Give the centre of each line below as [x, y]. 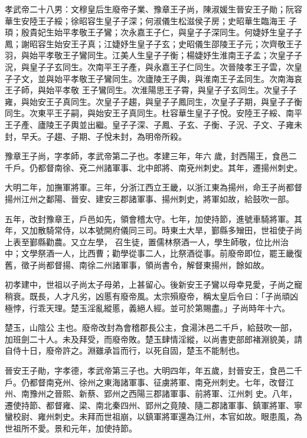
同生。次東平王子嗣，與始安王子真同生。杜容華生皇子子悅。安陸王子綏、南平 [153, 113]
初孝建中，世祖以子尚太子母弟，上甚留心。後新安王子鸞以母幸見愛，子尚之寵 [153, 284]
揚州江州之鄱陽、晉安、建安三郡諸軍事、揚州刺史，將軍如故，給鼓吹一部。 [149, 198]
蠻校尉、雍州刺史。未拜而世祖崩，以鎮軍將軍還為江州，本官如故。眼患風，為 [153, 416]
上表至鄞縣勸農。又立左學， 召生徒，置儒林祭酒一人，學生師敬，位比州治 [147, 241]
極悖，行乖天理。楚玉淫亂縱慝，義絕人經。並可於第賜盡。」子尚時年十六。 [147, 307]
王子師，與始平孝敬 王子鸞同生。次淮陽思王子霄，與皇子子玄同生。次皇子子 [151, 90]
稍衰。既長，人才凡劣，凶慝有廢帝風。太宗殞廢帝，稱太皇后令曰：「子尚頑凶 [151, 296]
